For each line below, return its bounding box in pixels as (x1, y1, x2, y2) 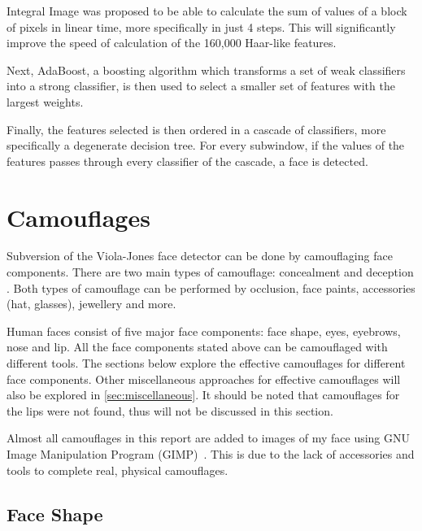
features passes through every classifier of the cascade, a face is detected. (7, 152, 368, 169)
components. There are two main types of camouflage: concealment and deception (7, 263, 414, 281)
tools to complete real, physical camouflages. (7, 461, 228, 478)
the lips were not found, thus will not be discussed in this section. (7, 402, 333, 419)
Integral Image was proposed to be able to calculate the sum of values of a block (7, 2, 407, 19)
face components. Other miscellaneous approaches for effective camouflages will (7, 370, 401, 387)
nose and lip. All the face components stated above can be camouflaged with (7, 338, 388, 355)
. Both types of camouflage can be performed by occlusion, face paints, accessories (7, 279, 415, 296)
